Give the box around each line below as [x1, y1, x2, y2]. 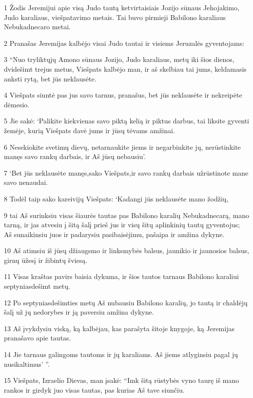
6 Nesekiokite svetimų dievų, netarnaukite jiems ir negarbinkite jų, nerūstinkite [4, 141, 241, 152]
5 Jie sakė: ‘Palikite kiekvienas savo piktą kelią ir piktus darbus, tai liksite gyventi [4, 116, 249, 126]
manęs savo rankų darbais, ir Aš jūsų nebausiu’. [4, 151, 146, 161]
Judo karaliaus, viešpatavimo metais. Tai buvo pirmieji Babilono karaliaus [4, 12, 226, 22]
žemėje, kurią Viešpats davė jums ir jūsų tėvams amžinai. [4, 125, 175, 135]
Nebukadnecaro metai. [4, 21, 71, 32]
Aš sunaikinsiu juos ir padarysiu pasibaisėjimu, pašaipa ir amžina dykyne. [4, 229, 225, 239]
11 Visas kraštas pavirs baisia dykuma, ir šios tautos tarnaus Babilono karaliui [4, 271, 239, 281]
